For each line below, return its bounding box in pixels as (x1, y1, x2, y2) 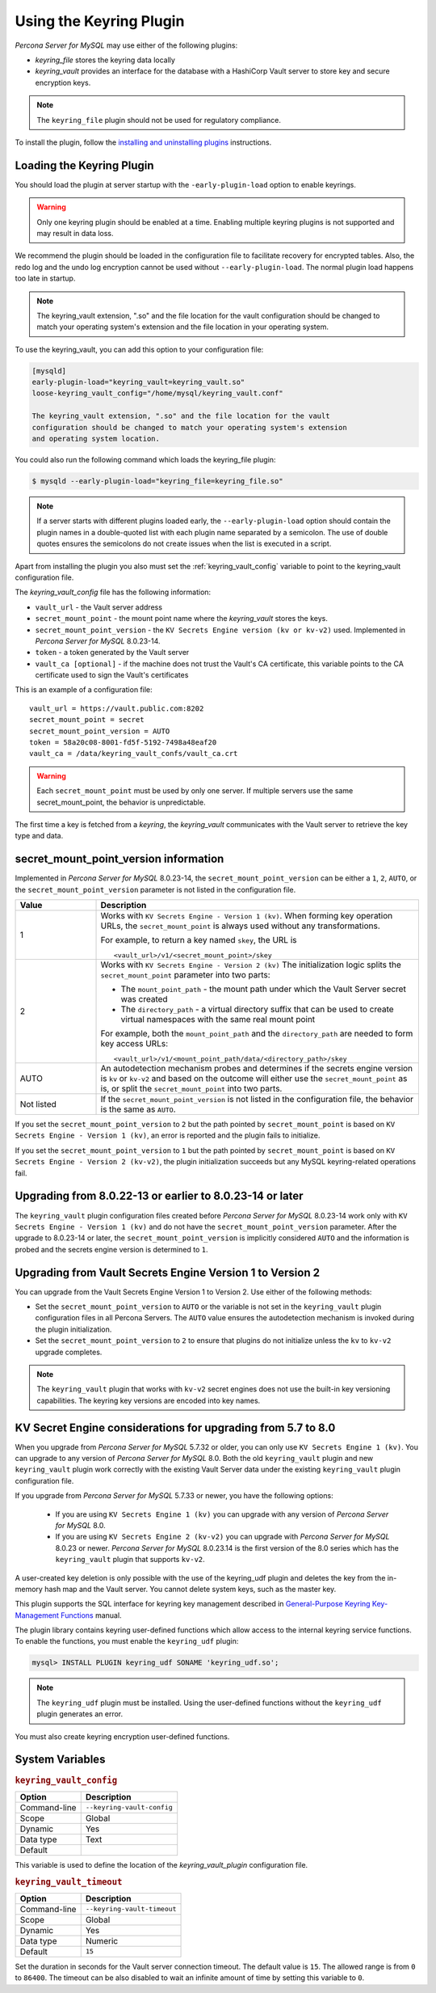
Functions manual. (61, 1610, 122, 1620)
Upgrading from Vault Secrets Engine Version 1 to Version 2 (15, 1265, 321, 1279)
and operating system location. (31, 434, 161, 444)
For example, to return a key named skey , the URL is (100, 935, 297, 946)
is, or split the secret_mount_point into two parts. (100, 1083, 283, 1095)
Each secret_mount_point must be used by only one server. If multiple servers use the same (36, 786, 354, 796)
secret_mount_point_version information (15, 852, 224, 866)
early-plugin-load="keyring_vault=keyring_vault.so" (31, 378, 245, 387)
